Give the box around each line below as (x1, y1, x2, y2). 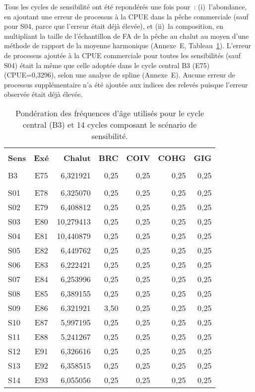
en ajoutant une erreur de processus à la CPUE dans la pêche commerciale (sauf (4, 11, 249, 21)
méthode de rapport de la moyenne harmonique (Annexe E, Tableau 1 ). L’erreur (4, 40, 252, 51)
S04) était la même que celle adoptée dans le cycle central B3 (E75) (4, 60, 210, 70)
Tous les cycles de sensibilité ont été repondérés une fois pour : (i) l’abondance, (4, 1, 247, 11)
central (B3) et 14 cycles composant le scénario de (23, 118, 197, 130)
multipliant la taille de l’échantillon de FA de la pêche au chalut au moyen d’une (4, 30, 249, 41)
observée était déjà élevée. (4, 89, 83, 99)
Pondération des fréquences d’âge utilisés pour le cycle (15, 107, 204, 119)
